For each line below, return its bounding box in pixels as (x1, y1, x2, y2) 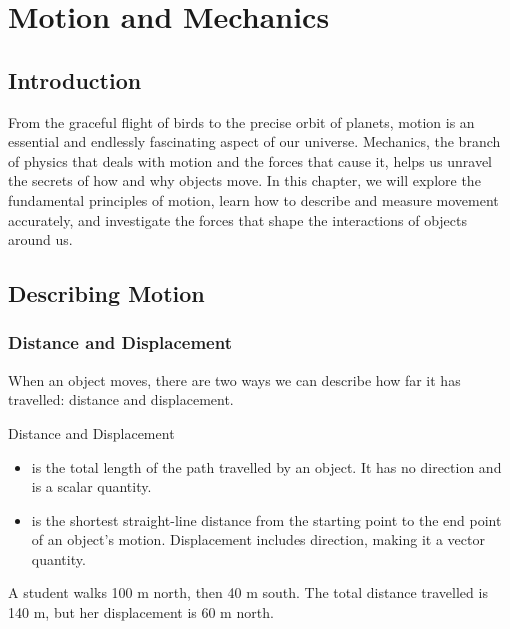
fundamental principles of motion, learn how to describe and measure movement (8, 189, 499, 210)
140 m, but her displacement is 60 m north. (8, 602, 274, 623)
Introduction (8, 64, 142, 95)
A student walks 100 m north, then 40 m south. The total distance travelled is (8, 582, 488, 603)
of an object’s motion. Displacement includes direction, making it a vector (31, 529, 485, 550)
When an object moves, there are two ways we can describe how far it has (8, 369, 461, 390)
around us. (8, 229, 73, 250)
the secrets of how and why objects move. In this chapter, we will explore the (8, 170, 481, 191)
